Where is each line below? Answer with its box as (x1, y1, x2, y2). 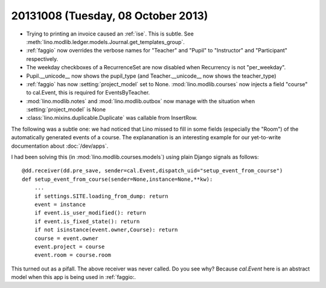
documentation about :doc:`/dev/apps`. (11, 142, 109, 149)
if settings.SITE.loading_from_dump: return (34, 193, 168, 199)
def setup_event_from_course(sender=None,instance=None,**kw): (22, 175, 213, 183)
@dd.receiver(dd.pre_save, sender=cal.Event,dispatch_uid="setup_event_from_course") (22, 167, 283, 174)
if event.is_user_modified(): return (34, 210, 146, 216)
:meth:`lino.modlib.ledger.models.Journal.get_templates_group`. (26, 38, 185, 45)
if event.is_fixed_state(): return (34, 218, 140, 225)
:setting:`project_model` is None (26, 106, 106, 113)
